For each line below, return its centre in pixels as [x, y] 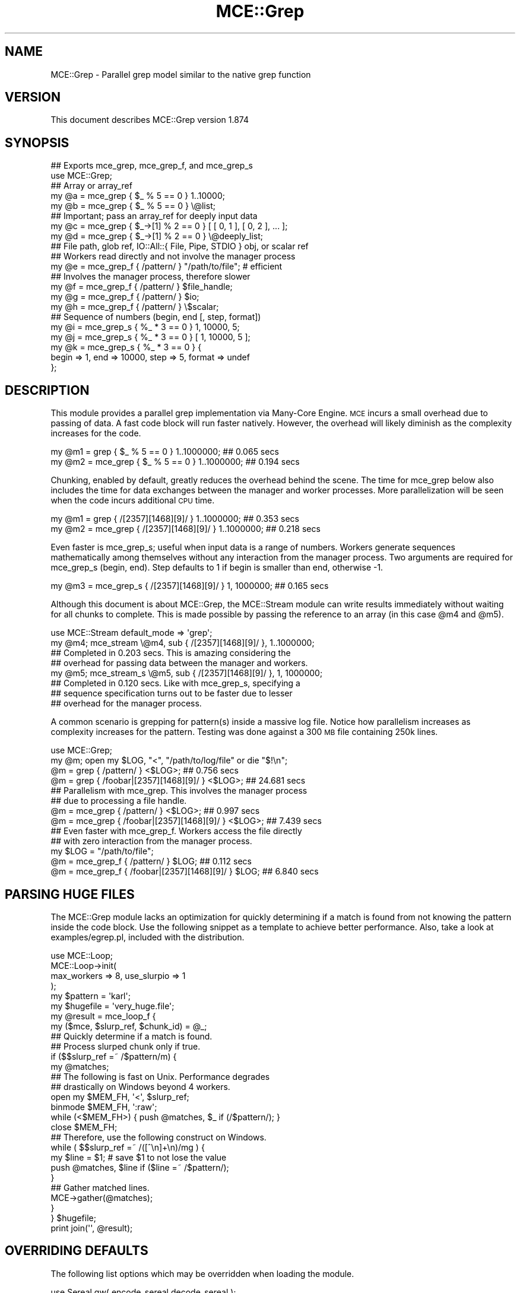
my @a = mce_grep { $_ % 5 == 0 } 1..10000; [138, 196]
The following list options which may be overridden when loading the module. [202, 1273]
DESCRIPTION [47, 390]
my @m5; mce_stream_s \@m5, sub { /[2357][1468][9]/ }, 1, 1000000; [187, 673]
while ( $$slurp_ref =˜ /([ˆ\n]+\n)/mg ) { [128, 1147]
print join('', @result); [92, 1228]
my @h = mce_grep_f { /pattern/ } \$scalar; [135, 307]
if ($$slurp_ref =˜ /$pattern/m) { [114, 1056]
